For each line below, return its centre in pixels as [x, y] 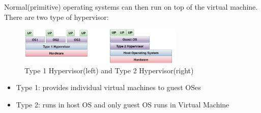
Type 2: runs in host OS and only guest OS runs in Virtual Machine [123, 104]
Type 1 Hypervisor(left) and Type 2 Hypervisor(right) [109, 70]
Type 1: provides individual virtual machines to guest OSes [108, 87]
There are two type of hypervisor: [56, 17]
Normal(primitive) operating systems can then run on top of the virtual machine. [131, 7]
